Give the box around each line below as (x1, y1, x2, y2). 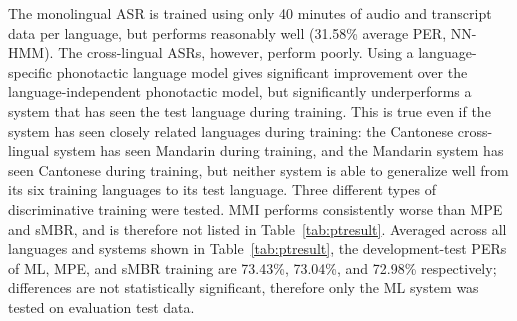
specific (8, 61, 53, 82)
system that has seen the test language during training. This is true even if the (8, 100, 491, 121)
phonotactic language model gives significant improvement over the (56, 61, 468, 82)
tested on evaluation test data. (8, 296, 195, 317)
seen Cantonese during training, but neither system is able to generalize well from (8, 159, 509, 180)
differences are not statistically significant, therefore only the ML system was (8, 277, 479, 298)
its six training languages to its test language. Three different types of (8, 179, 436, 200)
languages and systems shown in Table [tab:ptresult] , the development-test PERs (8, 238, 507, 259)
